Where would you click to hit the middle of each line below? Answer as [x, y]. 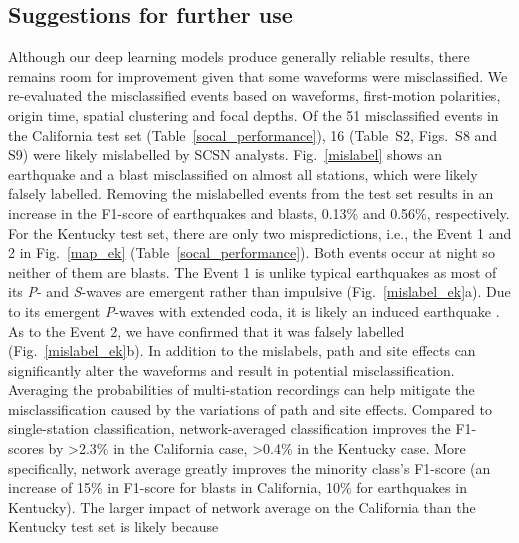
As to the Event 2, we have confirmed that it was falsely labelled [206, 330]
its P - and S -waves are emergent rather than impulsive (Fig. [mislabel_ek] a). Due [259, 291]
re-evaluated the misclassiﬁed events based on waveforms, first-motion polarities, [254, 95]
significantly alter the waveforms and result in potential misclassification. [231, 369]
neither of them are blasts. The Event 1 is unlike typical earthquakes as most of [252, 271]
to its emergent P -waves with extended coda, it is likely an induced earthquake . [254, 310]
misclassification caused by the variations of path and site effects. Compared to [250, 408]
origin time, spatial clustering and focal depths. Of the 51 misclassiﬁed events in [253, 114]
